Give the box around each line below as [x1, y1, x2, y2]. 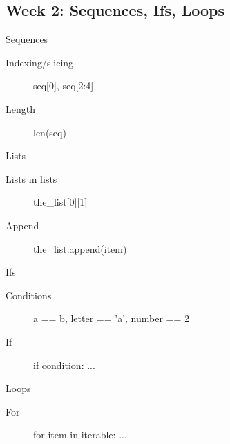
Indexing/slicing [6, 55, 74, 69]
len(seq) [33, 125, 66, 139]
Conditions [6, 287, 52, 302]
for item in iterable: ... [33, 427, 127, 442]
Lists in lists [6, 171, 57, 186]
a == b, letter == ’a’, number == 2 [33, 311, 190, 326]
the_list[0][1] [33, 195, 88, 209]
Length [6, 101, 35, 116]
